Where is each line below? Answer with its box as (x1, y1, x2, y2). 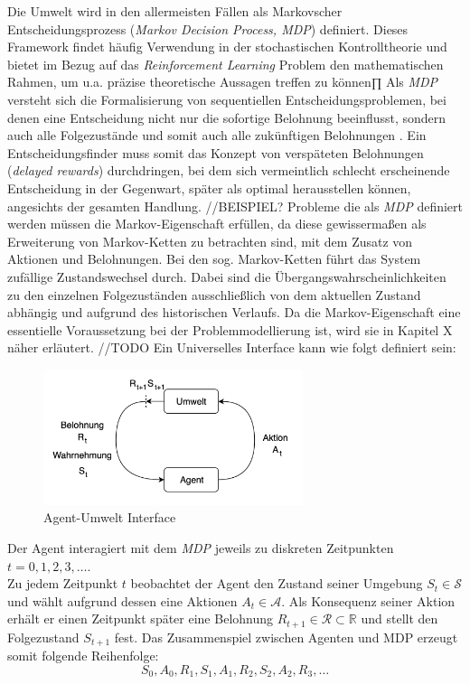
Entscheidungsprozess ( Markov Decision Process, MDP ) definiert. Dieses (7, 19, 409, 38)
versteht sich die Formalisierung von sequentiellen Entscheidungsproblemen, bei (7, 89, 446, 108)
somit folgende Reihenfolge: (7, 646, 159, 665)
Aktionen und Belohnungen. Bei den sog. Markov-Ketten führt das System (7, 249, 421, 268)
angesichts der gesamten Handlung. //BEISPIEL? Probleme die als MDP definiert (7, 196, 463, 215)
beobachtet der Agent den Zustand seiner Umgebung (130, 574, 423, 593)
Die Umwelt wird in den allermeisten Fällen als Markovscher (7, 2, 343, 20)
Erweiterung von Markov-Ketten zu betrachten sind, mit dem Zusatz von (7, 231, 413, 250)
